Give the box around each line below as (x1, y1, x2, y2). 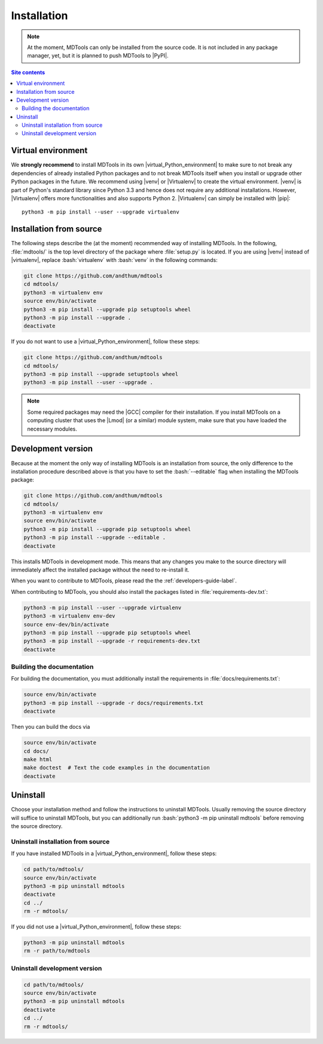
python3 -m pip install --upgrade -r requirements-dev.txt (23, 637, 200, 645)
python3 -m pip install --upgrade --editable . (23, 534, 166, 541)
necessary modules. (27, 425, 78, 432)
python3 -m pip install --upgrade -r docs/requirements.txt (23, 700, 204, 706)
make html (23, 756, 53, 762)
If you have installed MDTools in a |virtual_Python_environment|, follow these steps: (11, 850, 217, 857)
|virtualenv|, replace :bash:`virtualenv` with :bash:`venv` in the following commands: (11, 257, 218, 263)
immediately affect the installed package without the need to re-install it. (11, 566, 190, 573)
